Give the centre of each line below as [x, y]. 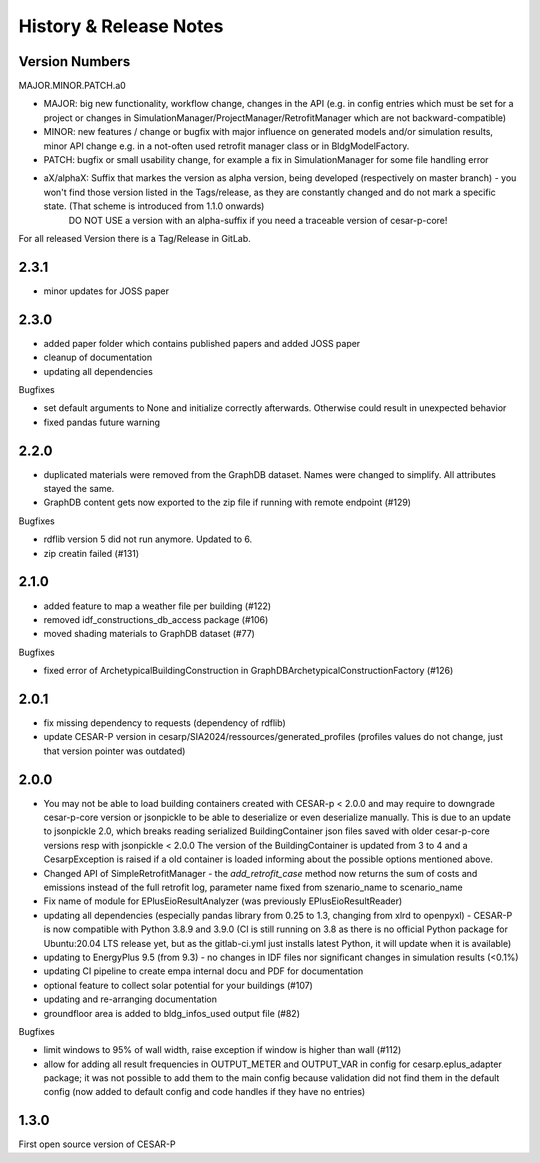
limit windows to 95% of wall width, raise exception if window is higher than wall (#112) [222, 1050]
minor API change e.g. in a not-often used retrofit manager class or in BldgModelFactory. [226, 146]
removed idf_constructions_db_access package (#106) [156, 619]
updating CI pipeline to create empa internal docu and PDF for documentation [203, 971]
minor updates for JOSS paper [106, 291]
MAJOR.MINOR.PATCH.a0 [72, 86]
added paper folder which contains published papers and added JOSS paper [202, 343]
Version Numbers [74, 61]
